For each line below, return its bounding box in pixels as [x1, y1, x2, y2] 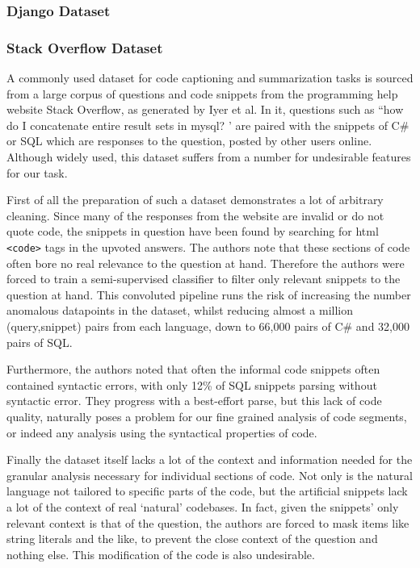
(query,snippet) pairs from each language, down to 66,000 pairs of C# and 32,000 [6, 318, 409, 335]
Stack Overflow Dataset [6, 37, 163, 57]
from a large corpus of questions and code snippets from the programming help [6, 85, 398, 102]
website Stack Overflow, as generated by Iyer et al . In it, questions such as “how [6, 101, 404, 118]
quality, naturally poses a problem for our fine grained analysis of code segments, [6, 408, 407, 424]
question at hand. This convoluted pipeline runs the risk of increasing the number [6, 286, 411, 303]
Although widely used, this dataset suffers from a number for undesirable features [6, 148, 411, 165]
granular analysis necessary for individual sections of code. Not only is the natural [6, 466, 413, 483]
